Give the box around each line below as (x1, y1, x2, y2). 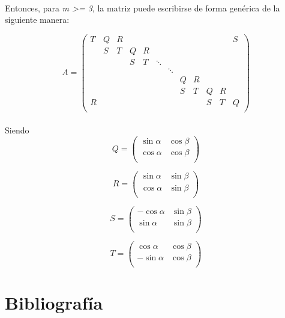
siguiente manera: (5, 13, 70, 26)
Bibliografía (5, 290, 103, 315)
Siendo (5, 123, 29, 136)
